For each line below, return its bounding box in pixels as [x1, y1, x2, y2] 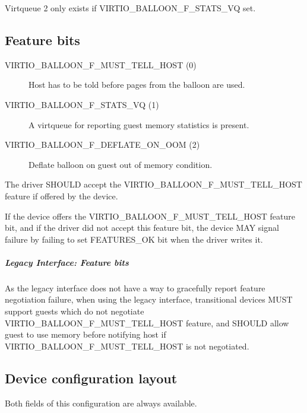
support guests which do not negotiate [5, 305, 144, 317]
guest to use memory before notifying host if [5, 328, 166, 341]
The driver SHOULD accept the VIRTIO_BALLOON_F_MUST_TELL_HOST [5, 178, 302, 190]
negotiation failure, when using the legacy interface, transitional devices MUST [5, 293, 293, 306]
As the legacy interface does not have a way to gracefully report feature [5, 281, 265, 294]
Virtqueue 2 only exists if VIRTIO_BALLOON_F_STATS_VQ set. [5, 2, 256, 14]
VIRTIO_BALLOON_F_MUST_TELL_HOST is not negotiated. [5, 339, 249, 352]
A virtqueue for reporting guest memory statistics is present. [29, 118, 249, 131]
